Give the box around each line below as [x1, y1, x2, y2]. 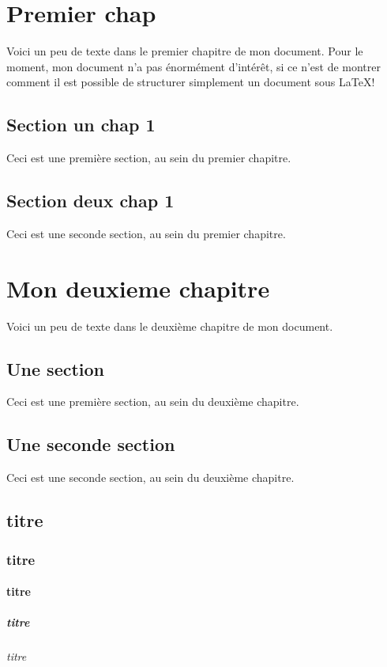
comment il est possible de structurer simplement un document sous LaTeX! [6, 74, 375, 90]
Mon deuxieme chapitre [6, 271, 270, 304]
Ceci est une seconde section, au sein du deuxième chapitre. [6, 469, 295, 486]
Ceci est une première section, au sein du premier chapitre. [6, 150, 291, 166]
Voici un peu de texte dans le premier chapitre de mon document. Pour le [6, 43, 363, 59]
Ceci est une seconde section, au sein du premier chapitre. [6, 225, 286, 241]
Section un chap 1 [6, 112, 156, 137]
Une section [6, 356, 105, 381]
